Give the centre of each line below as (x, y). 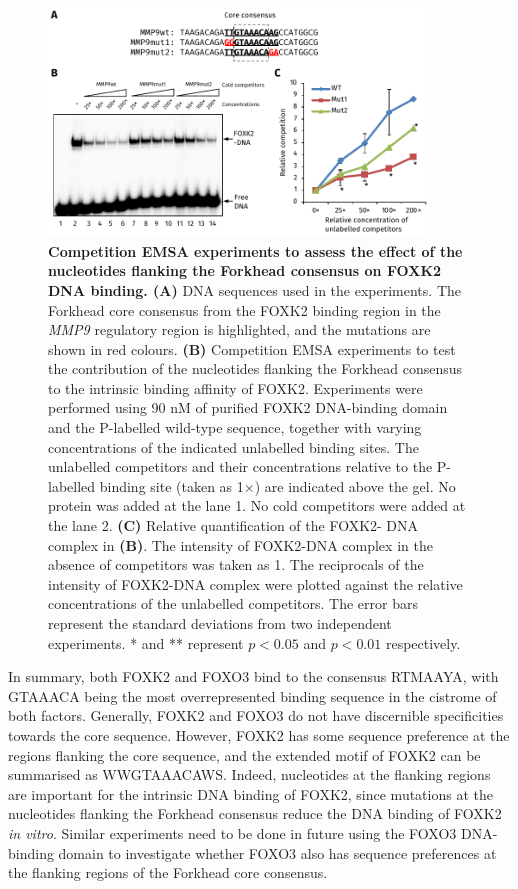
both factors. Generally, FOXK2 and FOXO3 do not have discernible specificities (256, 715)
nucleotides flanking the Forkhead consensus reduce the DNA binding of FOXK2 (255, 813)
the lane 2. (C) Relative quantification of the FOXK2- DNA (233, 525)
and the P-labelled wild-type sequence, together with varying (235, 427)
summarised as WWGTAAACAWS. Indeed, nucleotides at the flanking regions (249, 774)
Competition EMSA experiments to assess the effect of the (255, 250)
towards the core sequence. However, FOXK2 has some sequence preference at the (259, 734)
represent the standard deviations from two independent (220, 623)
